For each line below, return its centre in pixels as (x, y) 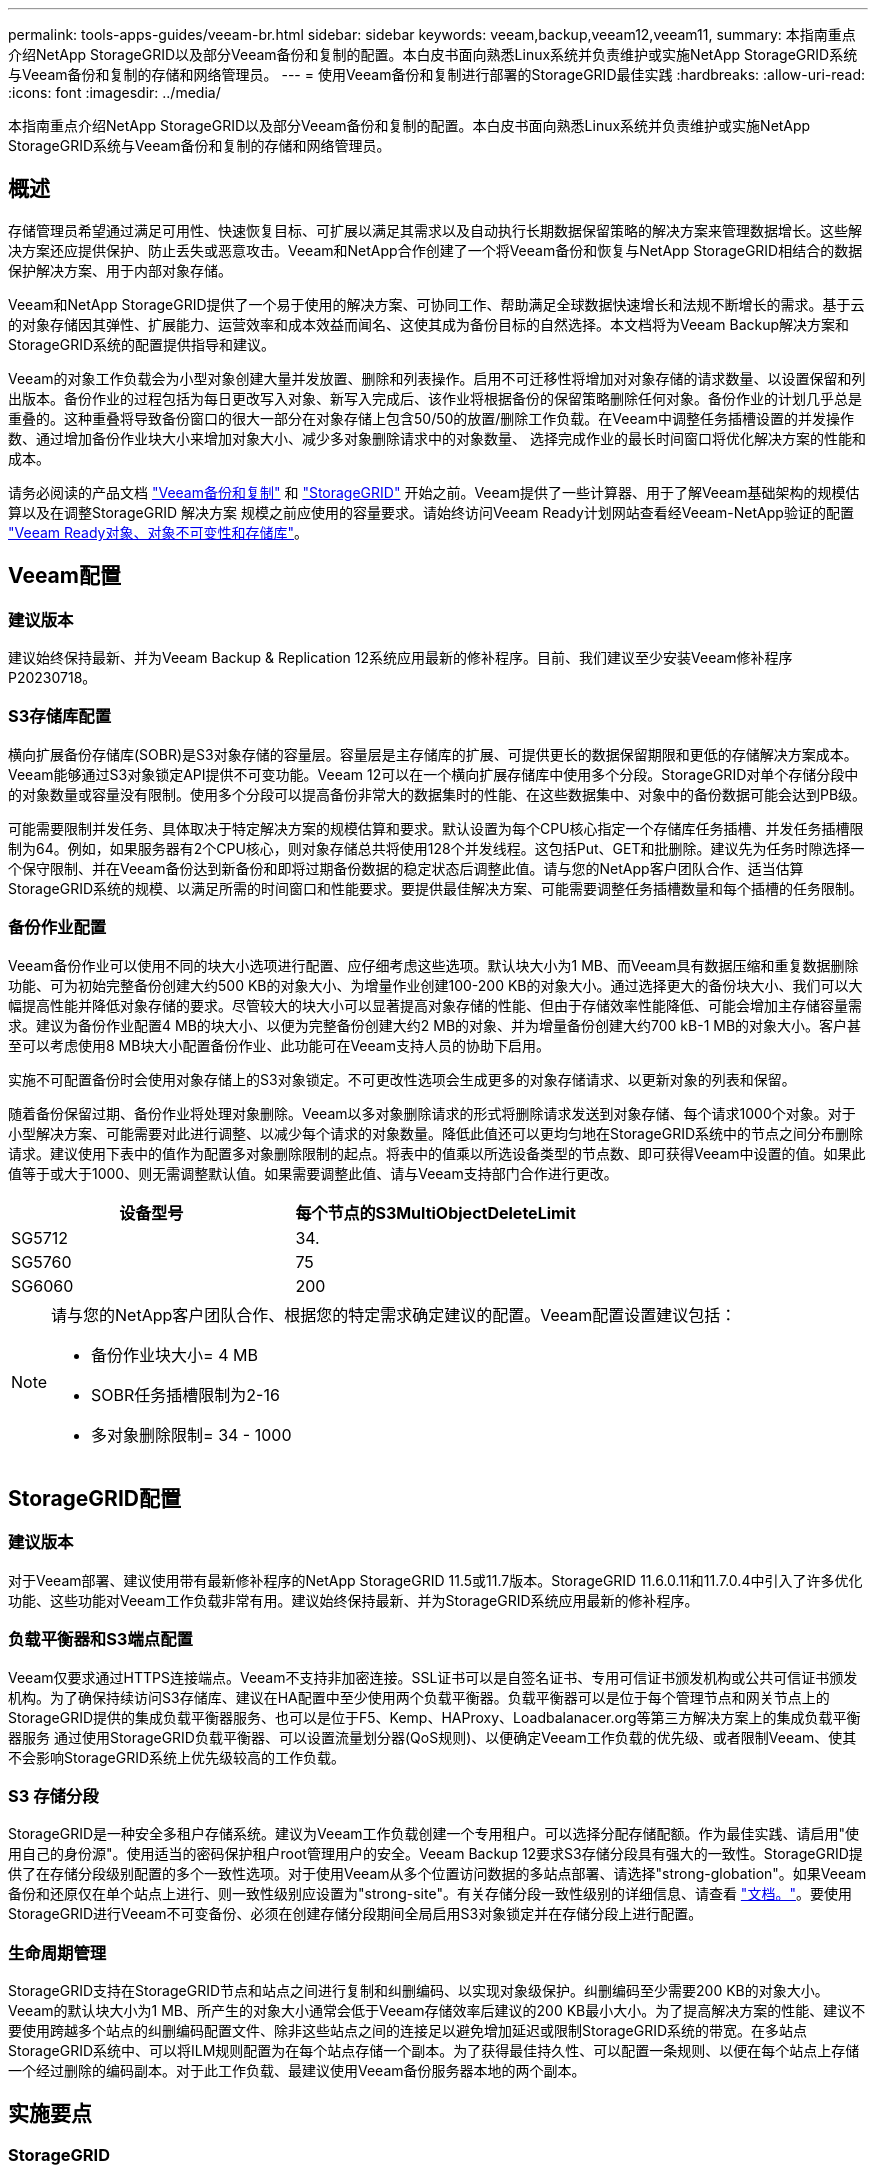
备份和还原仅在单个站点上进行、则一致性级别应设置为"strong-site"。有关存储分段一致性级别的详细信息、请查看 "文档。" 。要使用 (430, 1894)
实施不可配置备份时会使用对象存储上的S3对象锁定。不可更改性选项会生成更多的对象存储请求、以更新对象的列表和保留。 (402, 1079)
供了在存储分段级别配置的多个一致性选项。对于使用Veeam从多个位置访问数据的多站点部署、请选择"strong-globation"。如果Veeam (437, 1874)
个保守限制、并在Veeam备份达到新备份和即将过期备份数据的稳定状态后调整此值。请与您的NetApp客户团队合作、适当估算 (406, 868)
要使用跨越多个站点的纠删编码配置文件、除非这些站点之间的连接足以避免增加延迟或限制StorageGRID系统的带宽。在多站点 (408, 2031)
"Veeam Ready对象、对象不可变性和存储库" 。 (158, 532)
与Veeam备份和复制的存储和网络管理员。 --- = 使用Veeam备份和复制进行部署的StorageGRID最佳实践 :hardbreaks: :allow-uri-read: (437, 74)
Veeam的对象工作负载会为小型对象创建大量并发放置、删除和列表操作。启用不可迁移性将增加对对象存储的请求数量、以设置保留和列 (437, 378)
